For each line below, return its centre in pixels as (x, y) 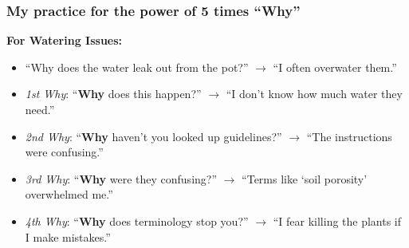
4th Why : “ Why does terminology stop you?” (137, 220)
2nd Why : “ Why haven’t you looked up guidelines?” (153, 136)
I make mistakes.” (68, 236)
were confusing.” (64, 152)
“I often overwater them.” (335, 67)
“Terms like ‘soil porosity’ (305, 178)
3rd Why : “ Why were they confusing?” (121, 178)
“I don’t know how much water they (314, 94)
